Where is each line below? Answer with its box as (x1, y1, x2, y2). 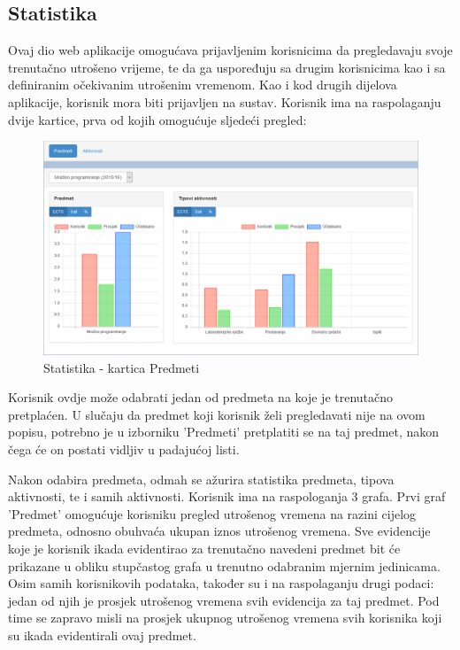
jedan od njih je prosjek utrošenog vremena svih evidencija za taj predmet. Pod (8, 591, 440, 609)
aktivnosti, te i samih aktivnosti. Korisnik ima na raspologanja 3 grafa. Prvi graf (8, 487, 446, 506)
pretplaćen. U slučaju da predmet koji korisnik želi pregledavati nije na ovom (8, 405, 425, 423)
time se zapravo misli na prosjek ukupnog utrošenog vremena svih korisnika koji (8, 608, 442, 627)
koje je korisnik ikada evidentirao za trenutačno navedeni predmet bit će (8, 538, 401, 557)
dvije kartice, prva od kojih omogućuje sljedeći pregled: (8, 110, 307, 128)
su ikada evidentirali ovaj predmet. (8, 625, 196, 644)
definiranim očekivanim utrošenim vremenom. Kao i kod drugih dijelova (8, 75, 397, 94)
